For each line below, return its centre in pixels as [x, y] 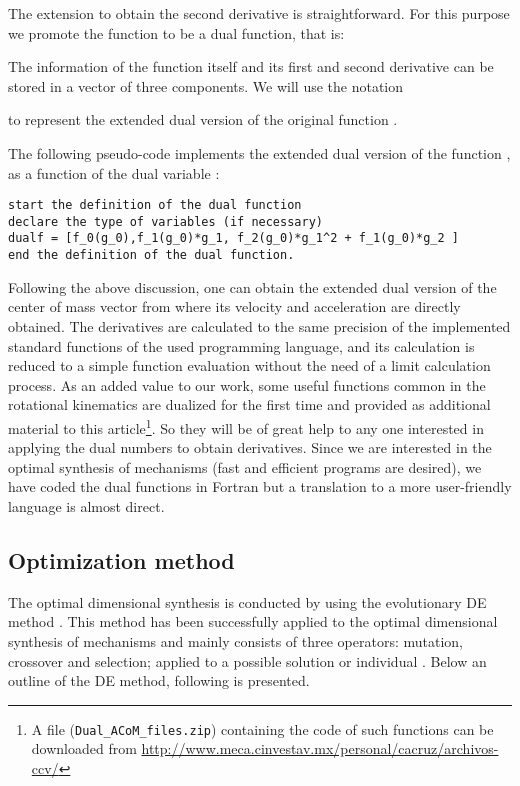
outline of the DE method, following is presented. [159, 680]
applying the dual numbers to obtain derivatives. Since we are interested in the [250, 447]
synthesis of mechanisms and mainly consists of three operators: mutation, [236, 640]
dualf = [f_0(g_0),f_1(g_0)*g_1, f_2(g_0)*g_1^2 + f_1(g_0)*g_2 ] [234, 238]
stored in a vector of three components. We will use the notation [206, 85]
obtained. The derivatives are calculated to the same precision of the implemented [259, 325]
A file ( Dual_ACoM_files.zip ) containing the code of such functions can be [262, 728]
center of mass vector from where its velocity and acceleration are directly [234, 306]
